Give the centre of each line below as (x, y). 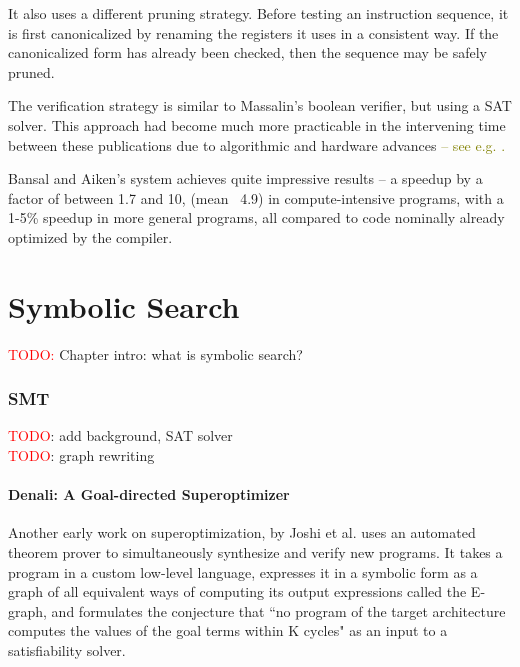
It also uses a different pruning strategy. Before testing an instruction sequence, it (258, 13)
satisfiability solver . (67, 650)
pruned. (31, 71)
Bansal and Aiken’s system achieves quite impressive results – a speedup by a (245, 178)
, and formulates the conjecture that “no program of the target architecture (274, 610)
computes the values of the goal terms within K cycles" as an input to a (228, 630)
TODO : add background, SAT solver (120, 435)
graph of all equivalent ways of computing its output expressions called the (237, 591)
